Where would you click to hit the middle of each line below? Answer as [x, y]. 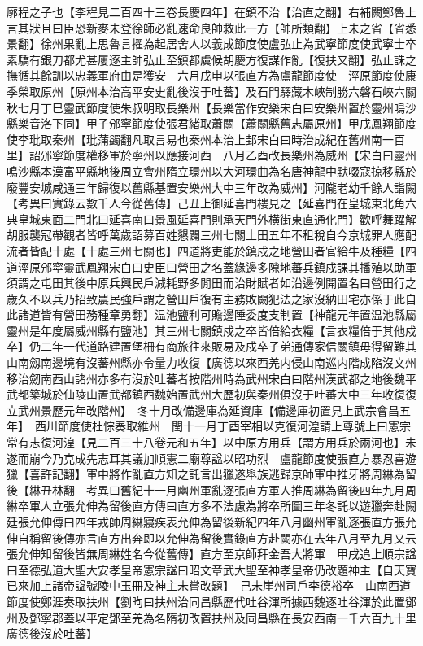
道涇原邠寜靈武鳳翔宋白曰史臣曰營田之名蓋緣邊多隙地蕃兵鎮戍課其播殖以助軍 [211, 266]
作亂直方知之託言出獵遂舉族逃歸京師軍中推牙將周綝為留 [268, 474]
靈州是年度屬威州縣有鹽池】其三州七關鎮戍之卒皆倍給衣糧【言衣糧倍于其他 [206, 330]
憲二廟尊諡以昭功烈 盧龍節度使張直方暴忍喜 [285, 458]
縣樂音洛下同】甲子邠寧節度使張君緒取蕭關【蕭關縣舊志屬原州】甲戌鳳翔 [200, 123]
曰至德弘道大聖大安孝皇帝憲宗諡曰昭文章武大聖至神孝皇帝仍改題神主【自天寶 [211, 569]
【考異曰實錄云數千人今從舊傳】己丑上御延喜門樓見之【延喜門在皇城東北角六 [211, 203]
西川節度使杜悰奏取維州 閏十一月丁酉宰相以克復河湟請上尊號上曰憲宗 [222, 426]
